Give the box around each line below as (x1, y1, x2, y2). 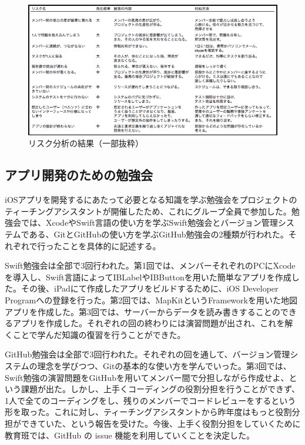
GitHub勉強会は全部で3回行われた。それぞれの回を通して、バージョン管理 (5, 348, 290, 360)
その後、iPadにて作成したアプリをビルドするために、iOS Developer (21, 282, 279, 295)
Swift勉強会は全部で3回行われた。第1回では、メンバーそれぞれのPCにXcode (5, 259, 296, 272)
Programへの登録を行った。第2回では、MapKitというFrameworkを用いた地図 (5, 293, 297, 306)
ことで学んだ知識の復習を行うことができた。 (12, 328, 186, 340)
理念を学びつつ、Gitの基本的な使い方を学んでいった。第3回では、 (37, 359, 291, 372)
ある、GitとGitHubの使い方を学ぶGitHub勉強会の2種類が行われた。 (29, 228, 289, 240)
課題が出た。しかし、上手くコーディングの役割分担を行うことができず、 (21, 383, 300, 395)
